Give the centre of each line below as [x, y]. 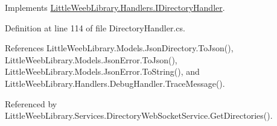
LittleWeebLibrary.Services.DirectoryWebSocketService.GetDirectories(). [139, 115]
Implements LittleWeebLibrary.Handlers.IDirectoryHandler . [115, 7]
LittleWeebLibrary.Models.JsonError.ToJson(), [91, 59]
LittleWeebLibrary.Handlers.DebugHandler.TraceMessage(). [115, 83]
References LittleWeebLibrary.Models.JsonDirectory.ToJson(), [119, 48]
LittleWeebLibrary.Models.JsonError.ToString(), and [102, 71]
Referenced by [31, 103]
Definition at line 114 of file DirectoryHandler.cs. [95, 27]
